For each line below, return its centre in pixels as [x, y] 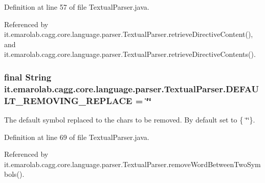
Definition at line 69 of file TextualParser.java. [77, 137]
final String [28, 77]
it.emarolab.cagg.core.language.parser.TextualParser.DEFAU [131, 88]
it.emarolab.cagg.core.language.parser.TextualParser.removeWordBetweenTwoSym [132, 164]
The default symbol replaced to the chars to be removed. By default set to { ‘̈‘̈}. [130, 120]
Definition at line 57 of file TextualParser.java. [77, 7]
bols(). [14, 174]
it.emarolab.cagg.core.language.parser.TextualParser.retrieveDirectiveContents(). [130, 54]
